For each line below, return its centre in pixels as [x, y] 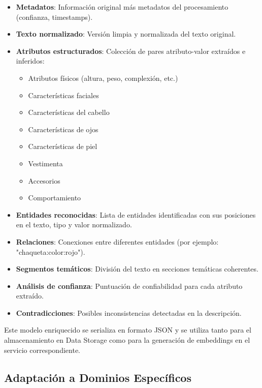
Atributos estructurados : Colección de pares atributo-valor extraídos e [131, 51]
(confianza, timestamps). [54, 17]
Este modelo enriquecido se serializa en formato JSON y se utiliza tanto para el [128, 330]
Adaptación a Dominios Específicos [98, 377]
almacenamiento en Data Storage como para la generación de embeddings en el [127, 340]
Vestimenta [45, 163]
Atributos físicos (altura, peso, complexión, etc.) [103, 78]
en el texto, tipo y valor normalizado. [74, 225]
